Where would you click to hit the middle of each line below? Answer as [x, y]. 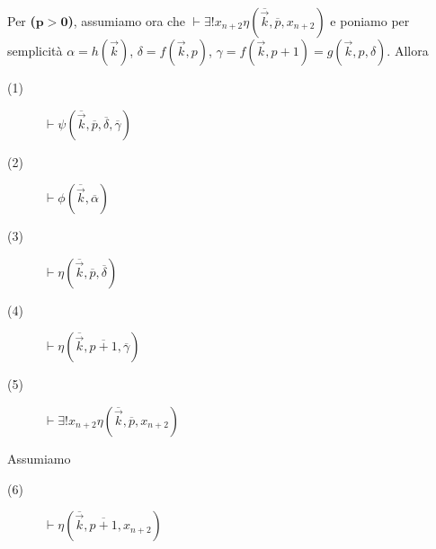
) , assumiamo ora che [126, 21]
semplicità [35, 50]
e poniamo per [370, 21]
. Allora [408, 50]
